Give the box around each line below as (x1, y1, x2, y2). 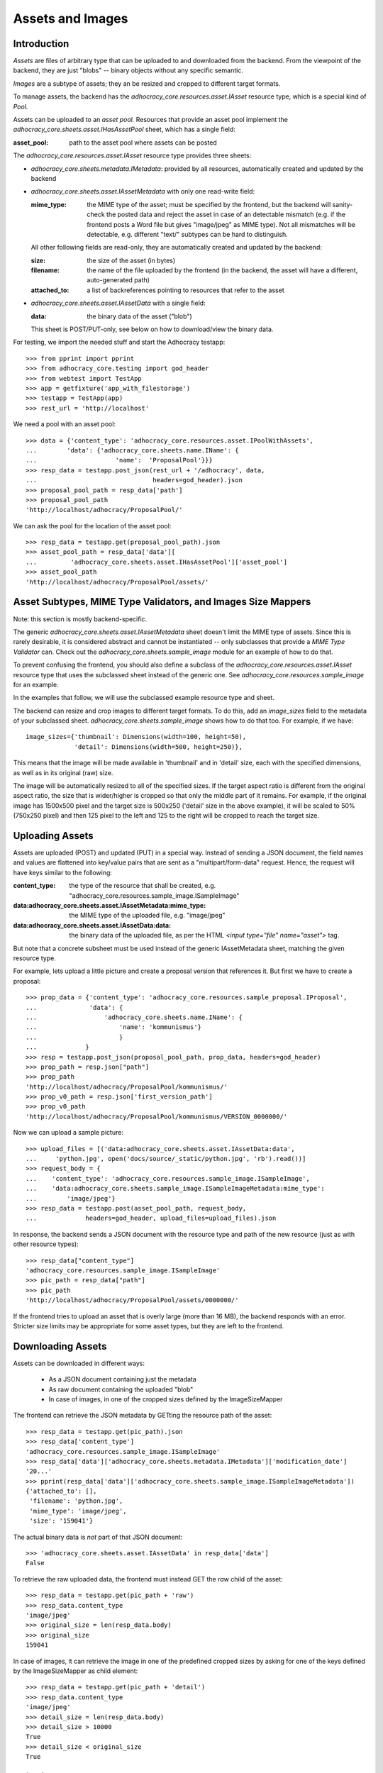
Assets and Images (13, 11, 128, 26)
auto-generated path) (87, 276, 150, 284)
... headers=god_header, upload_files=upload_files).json (26, 1214, 277, 1223)
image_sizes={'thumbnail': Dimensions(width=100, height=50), (26, 733, 247, 741)
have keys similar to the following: (13, 868, 113, 877)
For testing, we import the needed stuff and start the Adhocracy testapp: (13, 338, 226, 347)
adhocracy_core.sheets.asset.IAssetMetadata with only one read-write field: (30, 187, 255, 196)
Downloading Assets (13, 1340, 107, 1352)
